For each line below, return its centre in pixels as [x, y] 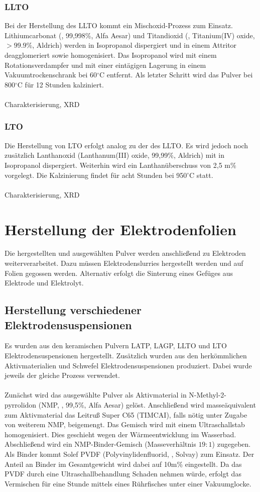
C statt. [201, 175]
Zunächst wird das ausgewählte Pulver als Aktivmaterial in [96, 395]
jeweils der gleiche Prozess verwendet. [62, 375]
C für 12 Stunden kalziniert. [60, 84]
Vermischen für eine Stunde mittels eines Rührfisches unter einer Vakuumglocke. [128, 483]
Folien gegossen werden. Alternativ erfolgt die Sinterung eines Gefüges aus [119, 273]
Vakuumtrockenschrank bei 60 [51, 75]
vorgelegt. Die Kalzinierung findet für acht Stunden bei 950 [96, 175]
